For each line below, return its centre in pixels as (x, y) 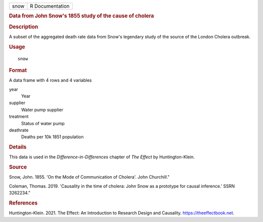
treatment (19, 116)
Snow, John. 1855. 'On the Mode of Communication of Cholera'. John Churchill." (89, 177)
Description (24, 27)
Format (18, 70)
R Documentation (50, 6)
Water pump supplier (42, 110)
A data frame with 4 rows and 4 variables (50, 80)
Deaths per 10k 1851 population (52, 137)
